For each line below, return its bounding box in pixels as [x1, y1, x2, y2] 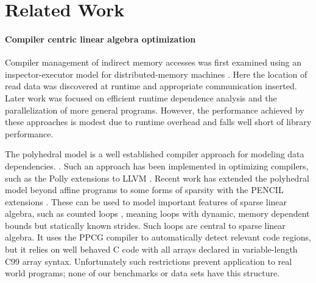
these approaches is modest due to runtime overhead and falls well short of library [5, 115, 312, 128]
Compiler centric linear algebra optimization [5, 32, 196, 45]
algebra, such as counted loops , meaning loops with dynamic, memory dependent [5, 207, 310, 220]
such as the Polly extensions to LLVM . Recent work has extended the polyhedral [5, 171, 309, 184]
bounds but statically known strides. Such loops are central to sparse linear [5, 219, 286, 231]
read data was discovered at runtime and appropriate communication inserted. [5, 80, 297, 92]
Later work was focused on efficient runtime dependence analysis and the [5, 91, 277, 104]
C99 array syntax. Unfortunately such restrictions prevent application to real [5, 254, 292, 267]
